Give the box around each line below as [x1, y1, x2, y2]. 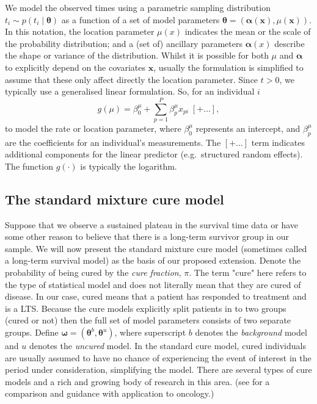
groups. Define [5, 326, 59, 338]
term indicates [251, 135, 305, 148]
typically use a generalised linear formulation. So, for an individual [5, 85, 255, 98]
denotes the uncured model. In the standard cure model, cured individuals [29, 339, 306, 352]
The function [5, 159, 53, 172]
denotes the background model [195, 326, 307, 338]
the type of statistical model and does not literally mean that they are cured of [5, 278, 301, 290]
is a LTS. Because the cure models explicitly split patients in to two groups [5, 301, 286, 314]
